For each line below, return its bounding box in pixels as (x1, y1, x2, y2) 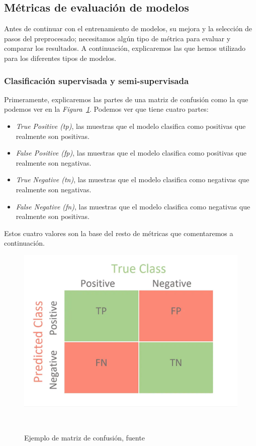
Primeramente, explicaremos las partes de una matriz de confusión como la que (4, 94, 248, 104)
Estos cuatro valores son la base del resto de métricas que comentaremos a (4, 228, 233, 238)
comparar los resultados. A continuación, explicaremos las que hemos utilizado (4, 43, 246, 53)
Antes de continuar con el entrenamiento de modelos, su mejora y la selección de (4, 23, 252, 34)
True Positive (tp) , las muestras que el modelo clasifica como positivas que (16, 120, 246, 131)
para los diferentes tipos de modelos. (4, 52, 116, 63)
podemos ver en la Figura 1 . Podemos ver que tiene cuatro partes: (4, 104, 209, 114)
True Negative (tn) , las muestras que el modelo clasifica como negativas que (16, 174, 249, 185)
